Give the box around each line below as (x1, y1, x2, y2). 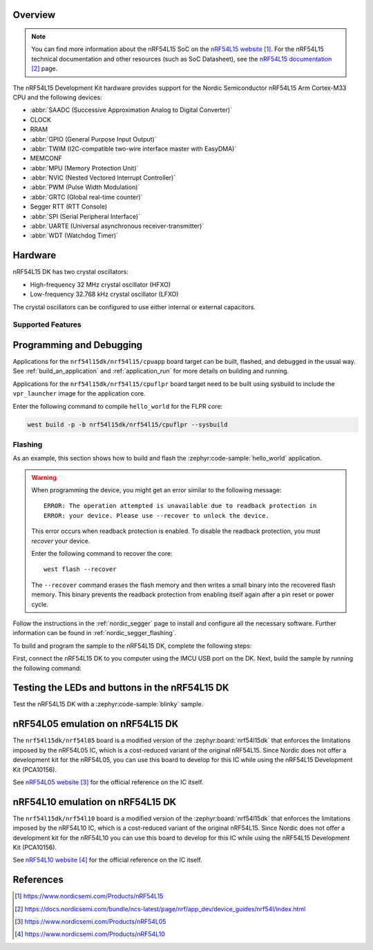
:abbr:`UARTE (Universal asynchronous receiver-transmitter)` (30, 222, 204, 231)
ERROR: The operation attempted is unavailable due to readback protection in (44, 502, 317, 510)
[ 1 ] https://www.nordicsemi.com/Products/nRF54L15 (15, 892, 164, 900)
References (12, 874, 64, 886)
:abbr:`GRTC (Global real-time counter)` (30, 193, 143, 201)
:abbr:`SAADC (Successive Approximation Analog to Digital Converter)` (30, 106, 233, 114)
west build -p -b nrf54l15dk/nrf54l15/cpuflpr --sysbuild (27, 420, 228, 428)
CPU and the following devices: (12, 93, 103, 101)
